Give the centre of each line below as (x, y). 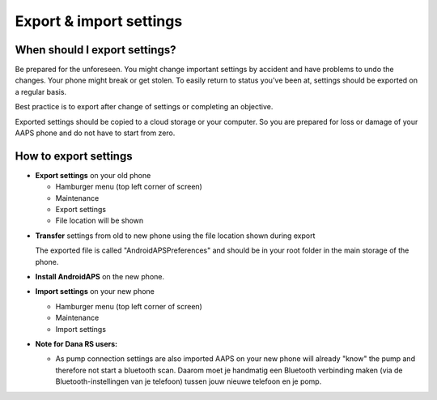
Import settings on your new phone (95, 291)
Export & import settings (99, 21)
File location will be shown (100, 221)
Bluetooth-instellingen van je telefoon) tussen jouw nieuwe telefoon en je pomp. (189, 381)
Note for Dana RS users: (76, 344)
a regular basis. (41, 91)
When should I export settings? (95, 50)
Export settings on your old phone (93, 175)
